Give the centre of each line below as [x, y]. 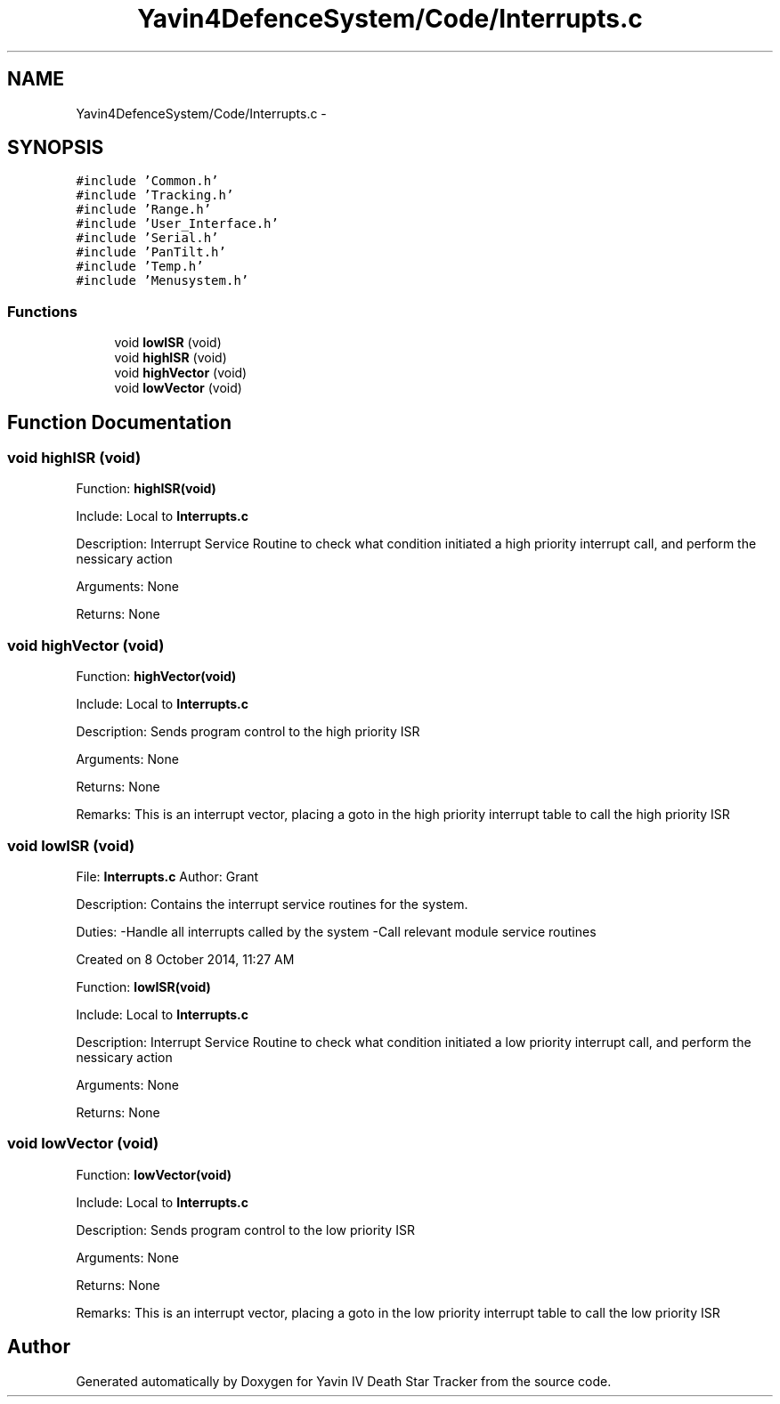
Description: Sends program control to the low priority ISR [245, 1230]
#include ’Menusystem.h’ [162, 281]
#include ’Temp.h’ [140, 267]
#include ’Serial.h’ [147, 238]
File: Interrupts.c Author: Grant [167, 876]
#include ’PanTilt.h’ [151, 252]
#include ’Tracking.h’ [155, 195]
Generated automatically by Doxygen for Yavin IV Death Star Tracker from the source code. [344, 1381]
